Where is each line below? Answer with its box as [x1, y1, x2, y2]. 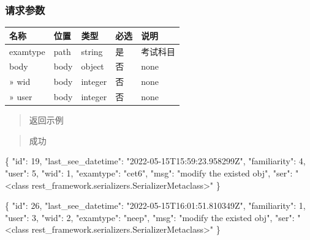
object [81, 60, 104, 73]
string [81, 45, 103, 57]
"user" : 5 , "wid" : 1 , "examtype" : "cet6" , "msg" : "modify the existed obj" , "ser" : [5, 166, 293, 179]
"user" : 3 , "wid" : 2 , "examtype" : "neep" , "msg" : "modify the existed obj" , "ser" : [5, 211, 295, 224]
